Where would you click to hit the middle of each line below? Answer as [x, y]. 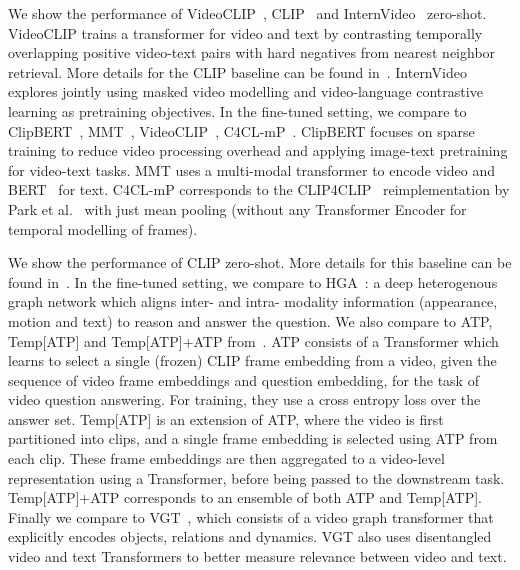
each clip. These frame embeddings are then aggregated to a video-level [226, 458]
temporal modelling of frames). [103, 228]
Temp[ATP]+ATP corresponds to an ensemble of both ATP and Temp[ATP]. [245, 497]
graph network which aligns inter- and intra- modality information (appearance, [253, 301]
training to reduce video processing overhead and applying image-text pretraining [258, 150]
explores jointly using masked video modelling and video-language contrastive [245, 91]
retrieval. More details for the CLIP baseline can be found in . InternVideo [237, 71]
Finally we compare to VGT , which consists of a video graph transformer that [251, 516]
